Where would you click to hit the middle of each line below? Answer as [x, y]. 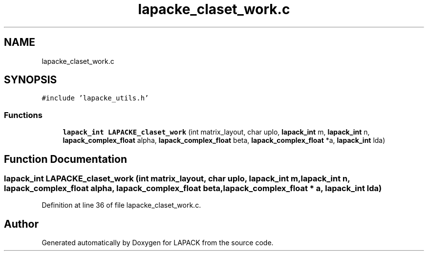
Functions [23, 115]
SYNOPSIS [31, 80]
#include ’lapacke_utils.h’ [95, 98]
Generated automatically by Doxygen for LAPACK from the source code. [158, 243]
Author [21, 224]
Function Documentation [65, 159]
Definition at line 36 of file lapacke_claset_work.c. [121, 205]
